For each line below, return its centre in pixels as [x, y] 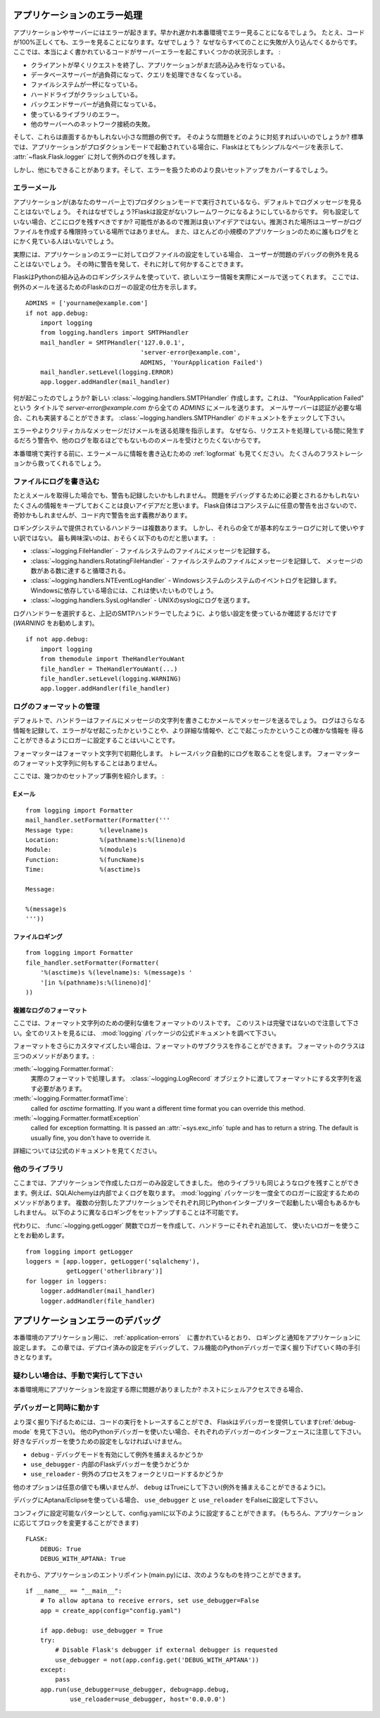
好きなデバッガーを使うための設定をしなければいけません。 [99, 1442]
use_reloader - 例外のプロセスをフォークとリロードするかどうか [127, 1474]
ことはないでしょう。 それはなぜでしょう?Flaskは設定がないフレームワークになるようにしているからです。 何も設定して [186, 212]
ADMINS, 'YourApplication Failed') [202, 362]
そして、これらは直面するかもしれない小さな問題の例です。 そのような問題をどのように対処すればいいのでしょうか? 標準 [188, 137]
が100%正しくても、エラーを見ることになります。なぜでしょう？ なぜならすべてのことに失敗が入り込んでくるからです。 [187, 42]
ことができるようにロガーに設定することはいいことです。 [96, 741]
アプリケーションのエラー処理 [78, 15]
